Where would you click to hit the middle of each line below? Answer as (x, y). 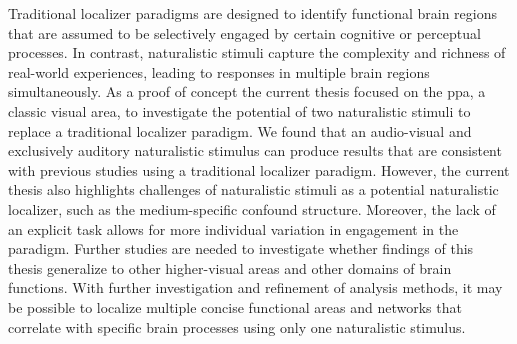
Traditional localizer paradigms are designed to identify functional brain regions (252, 13)
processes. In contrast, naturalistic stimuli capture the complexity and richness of (257, 52)
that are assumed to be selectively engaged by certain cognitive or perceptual (244, 32)
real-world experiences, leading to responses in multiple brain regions (219, 71)
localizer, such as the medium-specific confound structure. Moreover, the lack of (252, 208)
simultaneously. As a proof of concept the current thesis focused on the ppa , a (247, 91)
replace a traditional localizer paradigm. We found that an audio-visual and (240, 130)
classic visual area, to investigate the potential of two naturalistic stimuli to (239, 110)
